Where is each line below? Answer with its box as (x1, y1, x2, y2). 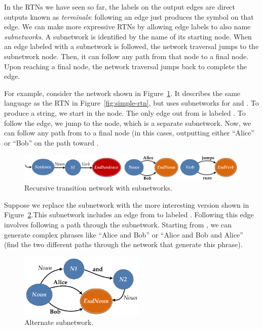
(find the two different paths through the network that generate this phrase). (4, 239, 243, 250)
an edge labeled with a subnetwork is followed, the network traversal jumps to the (4, 41, 259, 52)
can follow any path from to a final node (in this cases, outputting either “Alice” (4, 127, 254, 138)
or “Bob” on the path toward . (4, 137, 99, 148)
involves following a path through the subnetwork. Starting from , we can (4, 219, 232, 230)
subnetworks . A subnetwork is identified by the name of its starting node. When (4, 31, 252, 41)
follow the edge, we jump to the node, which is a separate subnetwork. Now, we (4, 117, 251, 128)
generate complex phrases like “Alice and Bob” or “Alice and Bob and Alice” (4, 229, 243, 240)
